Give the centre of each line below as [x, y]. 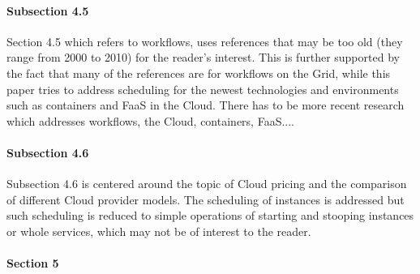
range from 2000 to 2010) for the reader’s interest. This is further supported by [203, 57]
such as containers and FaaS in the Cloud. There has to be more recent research [206, 105]
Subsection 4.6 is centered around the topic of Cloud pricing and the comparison [207, 184]
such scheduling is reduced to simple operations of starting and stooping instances [210, 215]
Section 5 [33, 263]
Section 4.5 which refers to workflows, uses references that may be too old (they [205, 41]
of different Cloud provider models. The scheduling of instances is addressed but [206, 199]
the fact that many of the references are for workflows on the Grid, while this [199, 73]
